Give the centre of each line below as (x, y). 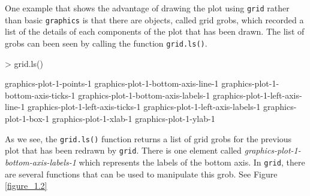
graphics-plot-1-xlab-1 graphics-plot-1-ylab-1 (133, 118)
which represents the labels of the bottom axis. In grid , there (192, 162)
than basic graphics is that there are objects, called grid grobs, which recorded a (154, 19)
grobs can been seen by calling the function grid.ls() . (106, 43)
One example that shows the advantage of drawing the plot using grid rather (147, 8)
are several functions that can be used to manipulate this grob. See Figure (141, 174)
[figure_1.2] (26, 186)
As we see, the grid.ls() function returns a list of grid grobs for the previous (148, 138)
